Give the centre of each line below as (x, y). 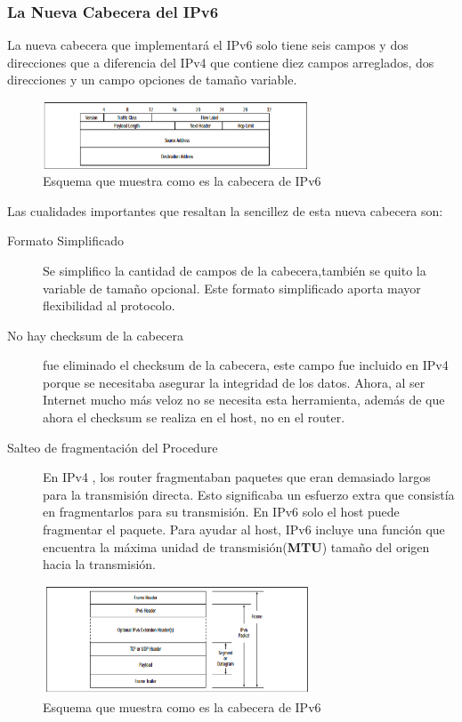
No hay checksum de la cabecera (96, 335)
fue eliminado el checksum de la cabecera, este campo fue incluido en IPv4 (246, 365)
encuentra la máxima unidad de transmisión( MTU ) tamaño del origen (236, 546)
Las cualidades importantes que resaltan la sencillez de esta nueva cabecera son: (225, 210)
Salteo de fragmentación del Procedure (113, 447)
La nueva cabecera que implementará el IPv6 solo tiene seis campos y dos (208, 45)
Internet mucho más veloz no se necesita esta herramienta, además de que (244, 400)
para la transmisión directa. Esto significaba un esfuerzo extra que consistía (249, 494)
